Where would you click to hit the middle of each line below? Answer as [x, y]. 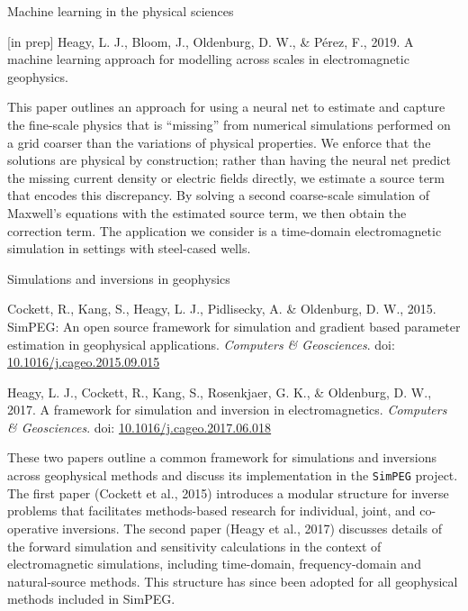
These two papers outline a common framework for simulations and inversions [222, 457]
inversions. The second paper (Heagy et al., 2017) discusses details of [252, 528]
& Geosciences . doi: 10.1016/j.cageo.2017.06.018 [139, 427]
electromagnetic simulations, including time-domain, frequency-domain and [214, 564]
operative [33, 528]
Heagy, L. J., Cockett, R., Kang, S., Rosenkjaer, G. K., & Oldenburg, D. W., [220, 392]
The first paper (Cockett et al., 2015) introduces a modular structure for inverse [228, 492]
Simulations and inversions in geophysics [119, 278]
